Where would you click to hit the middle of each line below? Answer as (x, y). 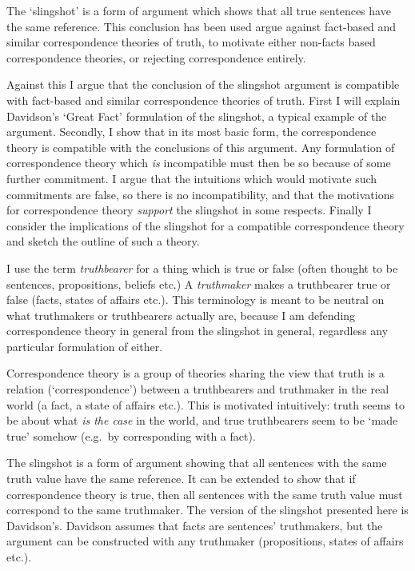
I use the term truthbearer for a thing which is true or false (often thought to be (202, 268)
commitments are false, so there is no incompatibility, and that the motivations (201, 194)
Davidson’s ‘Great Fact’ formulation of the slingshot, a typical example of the (197, 116)
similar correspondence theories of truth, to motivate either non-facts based (191, 42)
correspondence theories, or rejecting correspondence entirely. (156, 57)
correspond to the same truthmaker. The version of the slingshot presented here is (207, 510)
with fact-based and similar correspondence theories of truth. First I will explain (204, 100)
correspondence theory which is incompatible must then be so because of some (199, 163)
